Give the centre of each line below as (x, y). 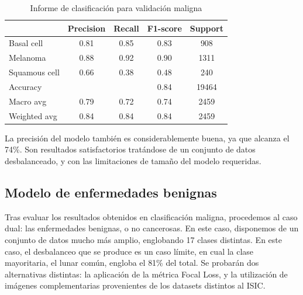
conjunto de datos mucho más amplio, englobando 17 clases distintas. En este (143, 239)
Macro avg (28, 101)
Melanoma (27, 58)
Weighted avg (33, 115)
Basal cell (26, 43)
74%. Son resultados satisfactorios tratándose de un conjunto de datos (130, 149)
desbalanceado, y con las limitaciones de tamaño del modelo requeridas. (133, 160)
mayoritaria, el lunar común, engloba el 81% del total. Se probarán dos (132, 263)
